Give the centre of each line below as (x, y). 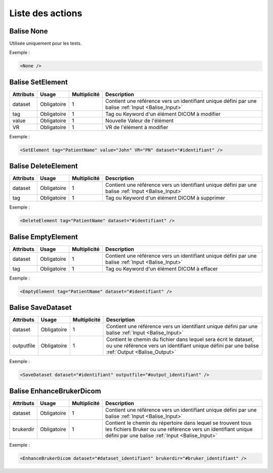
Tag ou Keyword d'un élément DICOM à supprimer (165, 198)
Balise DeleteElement (43, 166)
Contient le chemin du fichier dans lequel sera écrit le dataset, (180, 339)
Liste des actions (46, 13)
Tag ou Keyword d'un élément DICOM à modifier (163, 114)
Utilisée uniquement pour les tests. (45, 44)
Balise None (29, 31)
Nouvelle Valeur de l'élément (140, 121)
